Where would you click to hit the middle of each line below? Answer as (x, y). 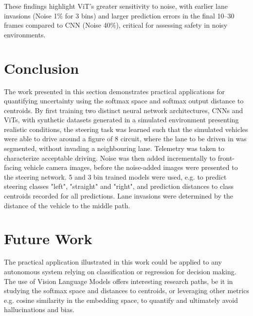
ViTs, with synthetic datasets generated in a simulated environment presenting (121, 120)
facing (13, 167)
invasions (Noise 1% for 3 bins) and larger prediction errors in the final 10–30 (119, 15)
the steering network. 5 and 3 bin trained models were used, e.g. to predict (115, 176)
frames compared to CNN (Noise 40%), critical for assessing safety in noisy (116, 25)
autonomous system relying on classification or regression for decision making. (120, 271)
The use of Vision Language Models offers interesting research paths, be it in (118, 281)
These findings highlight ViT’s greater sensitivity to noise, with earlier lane (116, 6)
